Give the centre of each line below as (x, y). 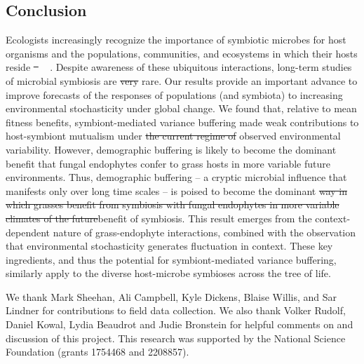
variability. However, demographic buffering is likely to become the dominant (171, 149)
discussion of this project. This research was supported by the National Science (176, 338)
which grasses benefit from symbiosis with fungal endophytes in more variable (173, 204)
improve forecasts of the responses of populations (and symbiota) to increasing (174, 94)
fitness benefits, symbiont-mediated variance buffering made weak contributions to (182, 122)
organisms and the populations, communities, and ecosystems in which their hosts (182, 53)
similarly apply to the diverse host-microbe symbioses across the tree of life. (168, 273)
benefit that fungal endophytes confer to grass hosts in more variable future (168, 163)
